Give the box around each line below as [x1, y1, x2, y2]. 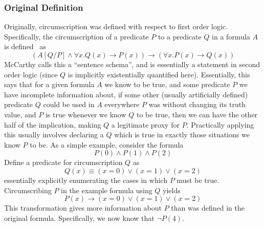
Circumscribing [4, 184, 52, 195]
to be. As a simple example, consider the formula [30, 139, 184, 150]
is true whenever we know [45, 109, 126, 119]
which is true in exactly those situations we [114, 129, 250, 140]
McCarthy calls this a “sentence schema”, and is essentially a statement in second [4, 59, 260, 69]
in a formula [212, 31, 250, 42]
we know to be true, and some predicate [104, 79, 230, 90]
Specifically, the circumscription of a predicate [4, 31, 149, 42]
